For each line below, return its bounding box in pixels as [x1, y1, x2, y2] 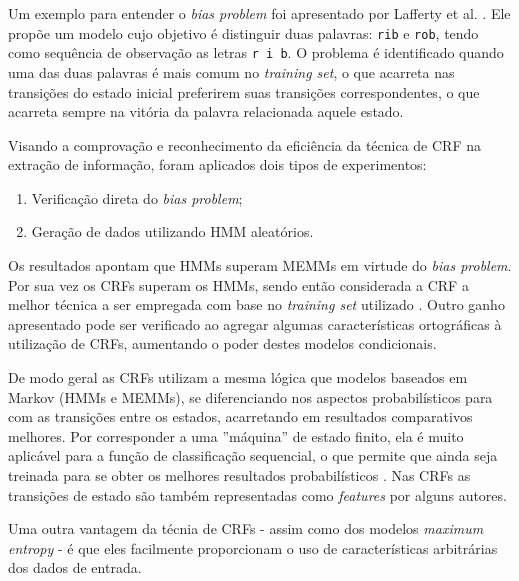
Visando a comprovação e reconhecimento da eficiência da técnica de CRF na [8, 134, 481, 155]
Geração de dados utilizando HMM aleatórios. [31, 221, 314, 242]
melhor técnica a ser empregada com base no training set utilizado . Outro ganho [8, 294, 505, 315]
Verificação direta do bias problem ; [31, 187, 243, 208]
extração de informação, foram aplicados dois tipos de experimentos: [8, 154, 427, 175]
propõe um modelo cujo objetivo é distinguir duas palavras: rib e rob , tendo [8, 22, 479, 43]
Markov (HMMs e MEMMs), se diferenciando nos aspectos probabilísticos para [8, 386, 493, 407]
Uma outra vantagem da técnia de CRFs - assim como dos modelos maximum [8, 518, 484, 539]
